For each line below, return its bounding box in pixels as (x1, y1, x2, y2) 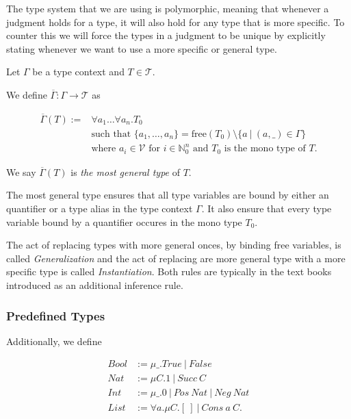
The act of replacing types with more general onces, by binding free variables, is (6, 238, 341, 252)
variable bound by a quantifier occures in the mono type (6, 214, 242, 229)
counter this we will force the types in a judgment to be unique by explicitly (6, 28, 326, 42)
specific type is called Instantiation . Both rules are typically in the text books (6, 264, 332, 279)
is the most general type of (70, 164, 180, 179)
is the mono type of (224, 144, 306, 154)
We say (6, 164, 36, 179)
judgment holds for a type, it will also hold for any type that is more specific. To (6, 14, 345, 29)
